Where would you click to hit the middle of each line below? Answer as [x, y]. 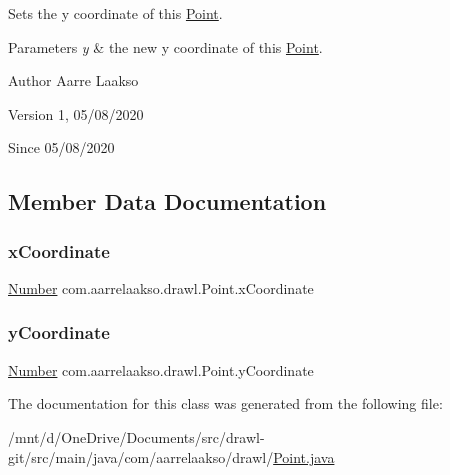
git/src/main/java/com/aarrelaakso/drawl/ [141, 456]
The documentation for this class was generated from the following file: [225, 403]
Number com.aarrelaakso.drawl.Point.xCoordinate [161, 287]
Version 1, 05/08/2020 [76, 113]
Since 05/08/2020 [61, 147]
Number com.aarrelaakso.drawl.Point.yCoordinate [161, 369]
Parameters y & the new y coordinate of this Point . [165, 46]
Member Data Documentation [167, 201]
